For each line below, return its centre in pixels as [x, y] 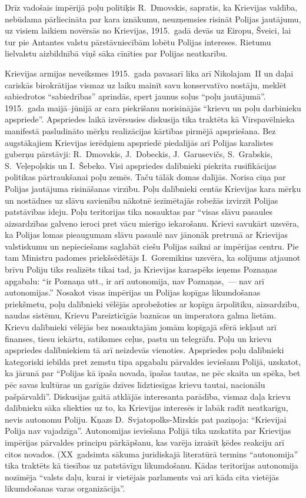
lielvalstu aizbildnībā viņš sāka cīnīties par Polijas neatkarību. [116, 53]
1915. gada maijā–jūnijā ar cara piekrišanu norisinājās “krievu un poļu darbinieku [153, 107]
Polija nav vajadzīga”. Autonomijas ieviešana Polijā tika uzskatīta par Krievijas [148, 431]
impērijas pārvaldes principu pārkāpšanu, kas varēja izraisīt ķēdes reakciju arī [144, 442]
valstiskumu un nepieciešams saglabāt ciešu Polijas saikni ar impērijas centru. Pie [152, 246]
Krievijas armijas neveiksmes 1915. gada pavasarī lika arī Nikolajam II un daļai [149, 73]
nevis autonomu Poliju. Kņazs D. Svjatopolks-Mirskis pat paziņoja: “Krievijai [146, 419]
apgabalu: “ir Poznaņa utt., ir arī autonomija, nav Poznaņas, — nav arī [134, 280]
